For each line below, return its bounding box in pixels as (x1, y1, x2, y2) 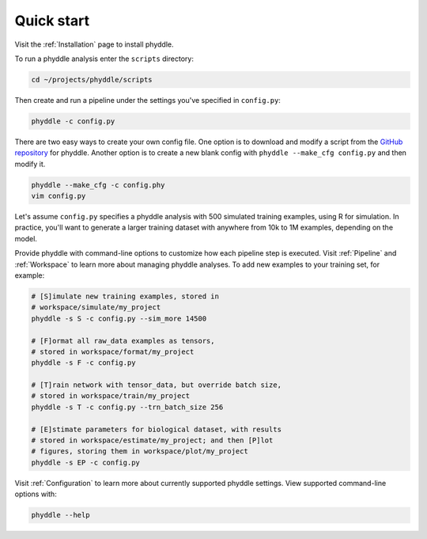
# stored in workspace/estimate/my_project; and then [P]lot (31, 436, 274, 445)
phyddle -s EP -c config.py (31, 457, 140, 467)
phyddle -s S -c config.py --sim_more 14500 (31, 313, 207, 323)
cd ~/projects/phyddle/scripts (31, 75, 153, 84)
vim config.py (31, 192, 86, 201)
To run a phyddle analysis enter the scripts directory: (14, 54, 194, 63)
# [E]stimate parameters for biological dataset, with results (31, 424, 282, 434)
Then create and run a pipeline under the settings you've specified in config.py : (14, 95, 281, 104)
